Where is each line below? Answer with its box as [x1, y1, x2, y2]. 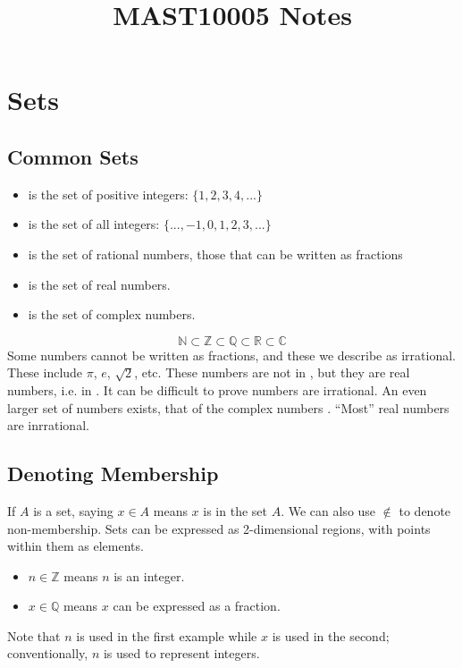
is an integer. [113, 566, 185, 585]
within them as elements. [7, 537, 144, 555]
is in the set [203, 501, 267, 520]
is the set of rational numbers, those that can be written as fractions [28, 244, 403, 263]
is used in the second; [272, 626, 390, 645]
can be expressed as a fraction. [113, 596, 281, 615]
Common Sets [7, 142, 139, 170]
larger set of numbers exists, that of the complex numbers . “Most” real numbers [7, 398, 449, 417]
